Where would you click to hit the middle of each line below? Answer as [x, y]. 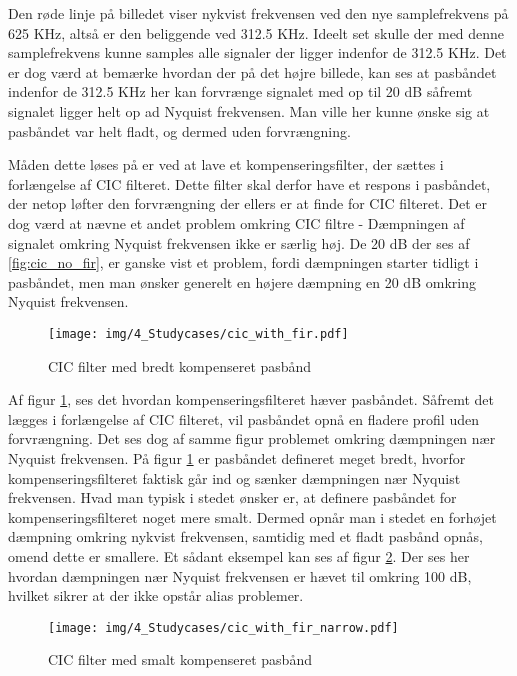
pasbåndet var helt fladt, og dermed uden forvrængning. [179, 130]
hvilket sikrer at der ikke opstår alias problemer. [156, 595]
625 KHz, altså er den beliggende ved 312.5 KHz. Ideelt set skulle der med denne [256, 32]
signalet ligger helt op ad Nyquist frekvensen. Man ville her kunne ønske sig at [249, 110]
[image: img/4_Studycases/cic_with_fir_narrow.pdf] [223, 627]
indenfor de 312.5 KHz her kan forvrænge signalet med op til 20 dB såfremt [240, 91]
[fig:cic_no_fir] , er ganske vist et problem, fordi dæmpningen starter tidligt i [243, 262]
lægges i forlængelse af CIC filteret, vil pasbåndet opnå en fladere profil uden [243, 418]
